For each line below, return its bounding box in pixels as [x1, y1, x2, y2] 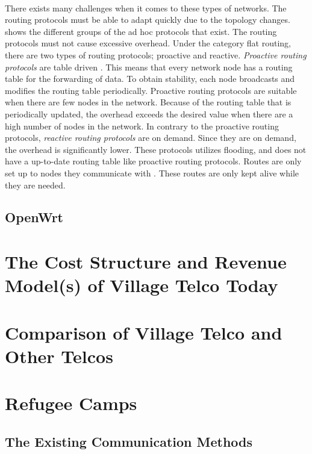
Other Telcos [5, 343, 113, 368]
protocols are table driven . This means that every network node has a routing [5, 60, 293, 73]
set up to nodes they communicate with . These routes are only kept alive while [5, 166, 299, 179]
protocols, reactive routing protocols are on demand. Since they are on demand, [5, 131, 296, 144]
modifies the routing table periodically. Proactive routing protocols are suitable [5, 84, 297, 96]
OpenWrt [5, 208, 63, 226]
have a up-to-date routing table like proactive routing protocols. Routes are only [5, 155, 302, 167]
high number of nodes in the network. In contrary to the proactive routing [5, 119, 279, 132]
